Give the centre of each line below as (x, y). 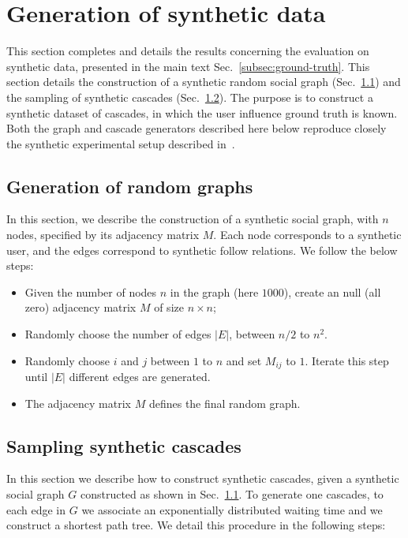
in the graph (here (214, 291)
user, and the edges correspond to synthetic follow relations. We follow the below (202, 250)
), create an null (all (332, 291)
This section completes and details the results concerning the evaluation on (188, 51)
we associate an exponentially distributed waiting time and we (232, 509)
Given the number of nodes (91, 291)
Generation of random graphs (130, 186)
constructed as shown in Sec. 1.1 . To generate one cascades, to (232, 494)
